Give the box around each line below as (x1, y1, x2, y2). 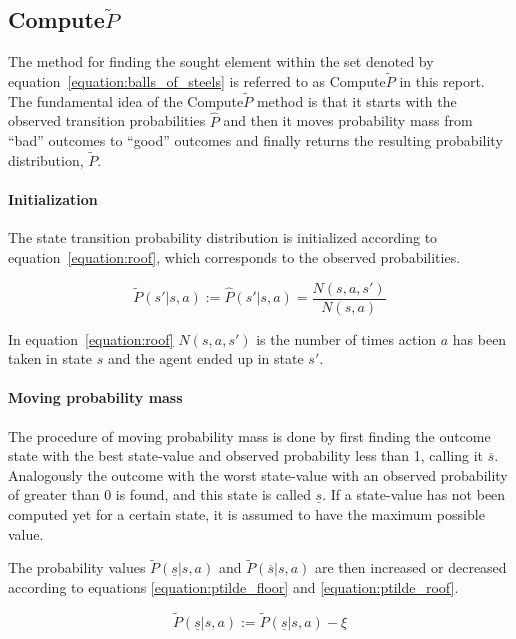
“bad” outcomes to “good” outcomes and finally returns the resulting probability (8, 130, 503, 151)
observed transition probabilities (8, 110, 206, 131)
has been (452, 328, 507, 349)
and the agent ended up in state (107, 348, 304, 369)
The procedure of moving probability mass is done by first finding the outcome (8, 425, 491, 446)
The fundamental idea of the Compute (8, 90, 244, 111)
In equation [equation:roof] (8, 328, 174, 349)
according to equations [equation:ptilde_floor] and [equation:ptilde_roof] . (8, 577, 459, 598)
